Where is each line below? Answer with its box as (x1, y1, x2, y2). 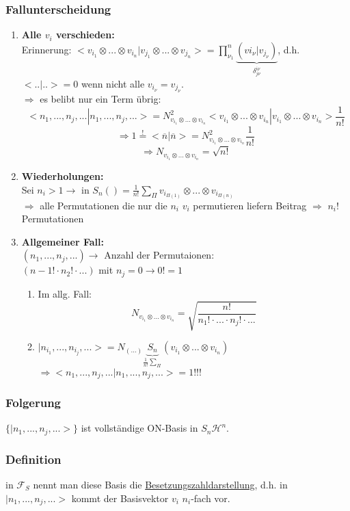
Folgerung (5, 394, 61, 411)
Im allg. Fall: (38, 286, 92, 300)
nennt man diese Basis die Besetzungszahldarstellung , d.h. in (33, 477, 288, 492)
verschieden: (55, 27, 115, 42)
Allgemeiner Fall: (21, 234, 104, 248)
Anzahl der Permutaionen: (104, 248, 215, 262)
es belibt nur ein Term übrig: (40, 92, 161, 106)
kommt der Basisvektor (71, 490, 169, 505)
